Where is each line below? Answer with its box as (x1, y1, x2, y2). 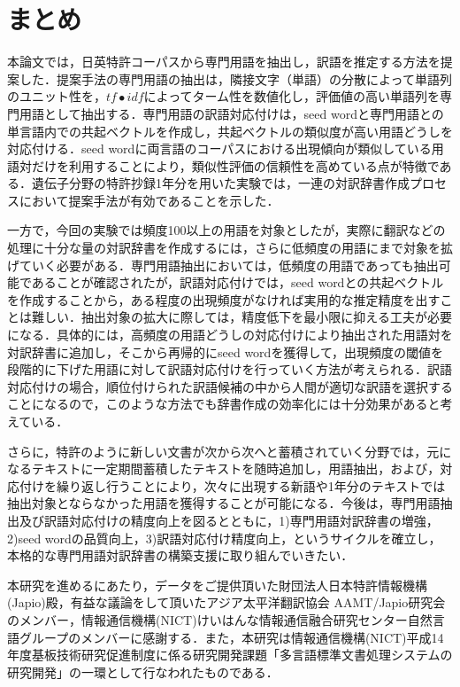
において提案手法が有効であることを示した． (19, 191, 280, 209)
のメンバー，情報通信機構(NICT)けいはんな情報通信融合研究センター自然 (7, 610, 433, 628)
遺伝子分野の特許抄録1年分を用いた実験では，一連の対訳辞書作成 (31, 174, 410, 192)
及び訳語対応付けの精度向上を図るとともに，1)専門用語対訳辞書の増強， (19, 511, 439, 529)
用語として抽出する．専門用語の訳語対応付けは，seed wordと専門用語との (19, 104, 444, 122)
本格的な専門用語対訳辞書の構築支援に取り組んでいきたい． (7, 546, 354, 565)
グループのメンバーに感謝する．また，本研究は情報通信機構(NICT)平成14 (19, 628, 444, 646)
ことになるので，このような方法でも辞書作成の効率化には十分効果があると (7, 394, 441, 413)
